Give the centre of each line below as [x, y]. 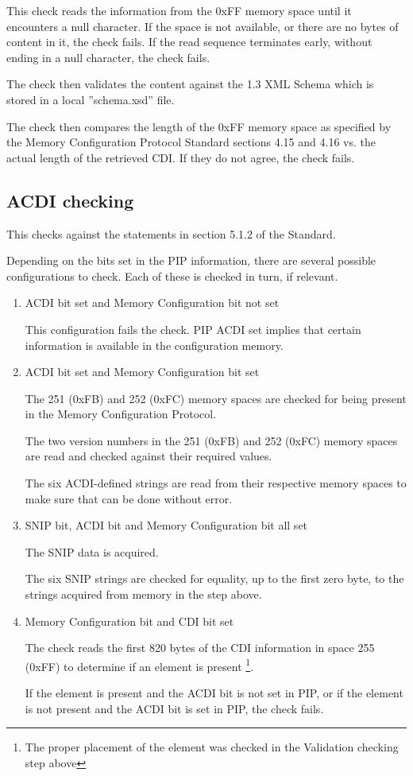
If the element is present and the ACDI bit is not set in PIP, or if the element [214, 693]
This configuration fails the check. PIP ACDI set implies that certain [193, 329]
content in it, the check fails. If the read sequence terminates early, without [189, 42]
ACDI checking [70, 200]
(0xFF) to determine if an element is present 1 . [139, 665]
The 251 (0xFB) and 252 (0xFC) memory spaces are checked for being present [216, 398]
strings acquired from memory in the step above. [143, 594]
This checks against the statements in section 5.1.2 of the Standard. [171, 233]
